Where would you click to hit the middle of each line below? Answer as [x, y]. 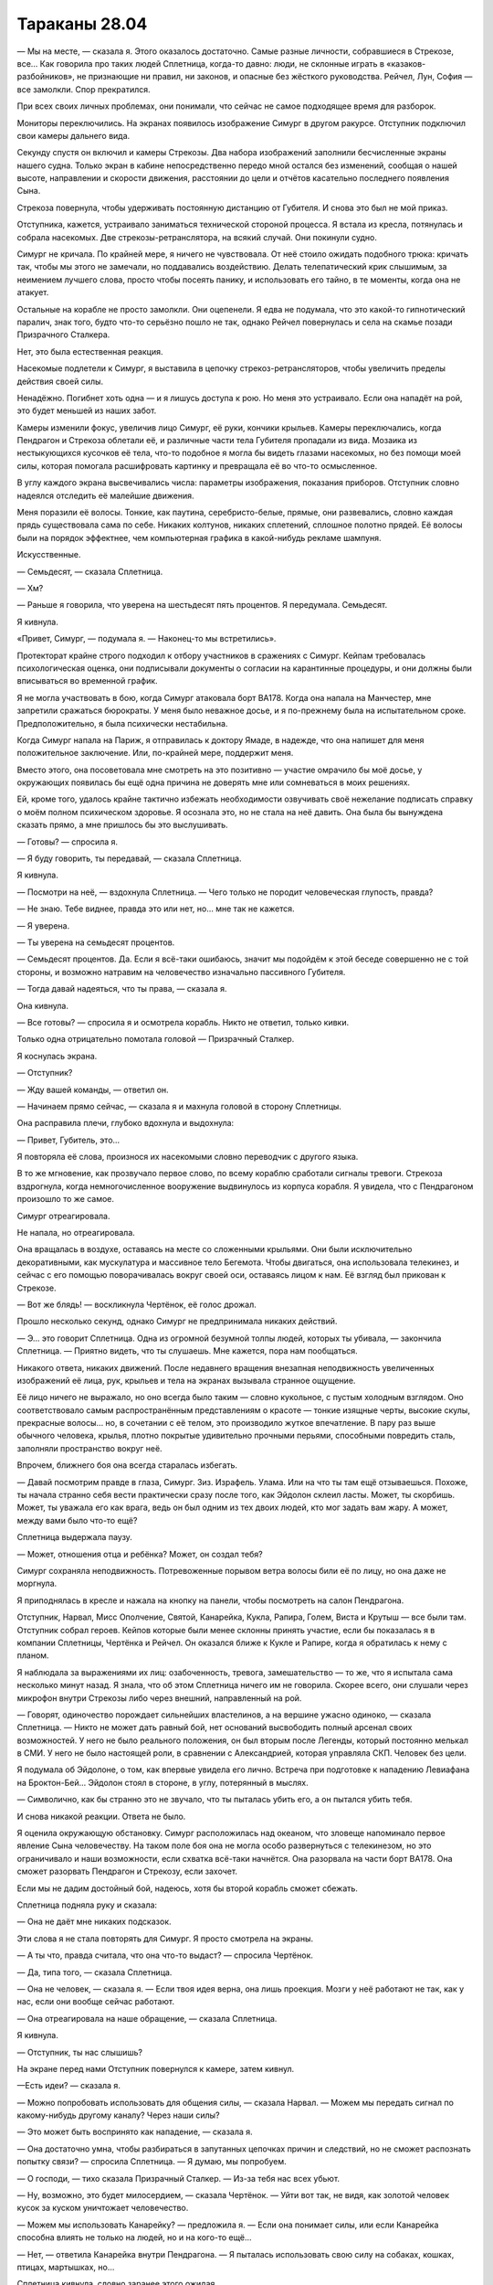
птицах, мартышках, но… [66, 2267]
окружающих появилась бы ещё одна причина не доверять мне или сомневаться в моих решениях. [214, 782]
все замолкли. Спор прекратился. [84, 89]
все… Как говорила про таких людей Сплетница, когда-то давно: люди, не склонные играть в [201, 63]
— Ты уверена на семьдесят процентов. [96, 942]
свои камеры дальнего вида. [73, 135]
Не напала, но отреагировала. [76, 1233]
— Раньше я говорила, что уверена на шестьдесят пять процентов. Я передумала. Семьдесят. [202, 605]
